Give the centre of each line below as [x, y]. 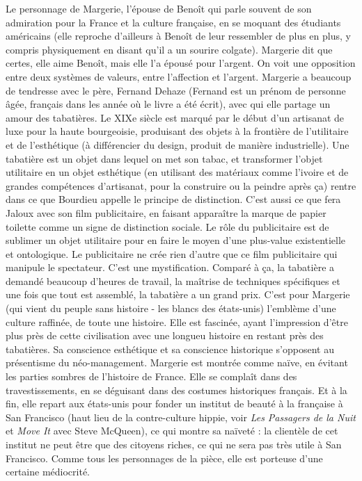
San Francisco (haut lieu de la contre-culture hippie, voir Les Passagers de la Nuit [181, 417]
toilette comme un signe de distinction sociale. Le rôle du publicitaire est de [167, 226]
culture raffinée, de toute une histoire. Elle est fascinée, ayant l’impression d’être [177, 321]
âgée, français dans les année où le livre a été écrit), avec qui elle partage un [168, 104]
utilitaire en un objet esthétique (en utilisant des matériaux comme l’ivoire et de [177, 172]
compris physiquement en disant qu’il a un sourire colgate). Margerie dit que [169, 49]
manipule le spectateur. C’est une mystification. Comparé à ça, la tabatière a [170, 267]
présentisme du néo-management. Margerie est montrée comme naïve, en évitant [177, 362]
